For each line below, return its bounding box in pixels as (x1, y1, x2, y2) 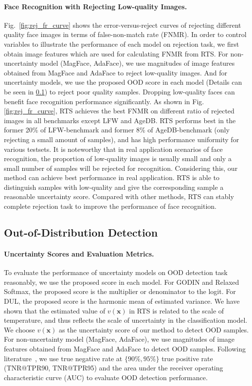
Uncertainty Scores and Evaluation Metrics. (4, 249, 154, 259)
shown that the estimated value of (4, 305, 106, 315)
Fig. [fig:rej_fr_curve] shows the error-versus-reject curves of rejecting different (4, 19, 241, 30)
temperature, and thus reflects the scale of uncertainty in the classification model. (4, 315, 248, 325)
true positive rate (162, 353, 213, 363)
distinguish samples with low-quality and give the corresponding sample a (4, 182, 224, 192)
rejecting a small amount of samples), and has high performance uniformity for (4, 134, 239, 144)
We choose (4, 324, 35, 334)
